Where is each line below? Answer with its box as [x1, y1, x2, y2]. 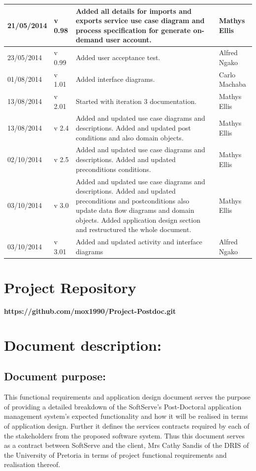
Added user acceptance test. [75, 52, 160, 62]
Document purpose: [4, 369, 106, 384]
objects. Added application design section [75, 214, 200, 225]
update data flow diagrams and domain [75, 205, 194, 215]
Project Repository [4, 277, 136, 298]
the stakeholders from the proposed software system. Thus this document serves [4, 430, 245, 440]
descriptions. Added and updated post [75, 123, 191, 133]
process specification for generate [75, 25, 191, 35]
